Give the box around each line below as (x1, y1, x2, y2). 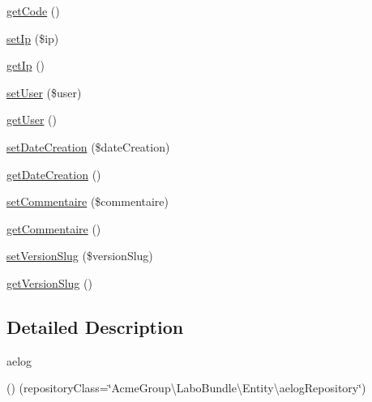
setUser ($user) (6, 83, 82, 100)
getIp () (6, 57, 45, 74)
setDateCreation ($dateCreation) (6, 138, 170, 155)
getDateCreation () (6, 165, 101, 182)
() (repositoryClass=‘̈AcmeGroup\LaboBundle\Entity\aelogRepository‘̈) (6, 379, 366, 396)
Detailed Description (6, 314, 184, 339)
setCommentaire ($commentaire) (6, 193, 169, 210)
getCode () (6, 2, 60, 19)
